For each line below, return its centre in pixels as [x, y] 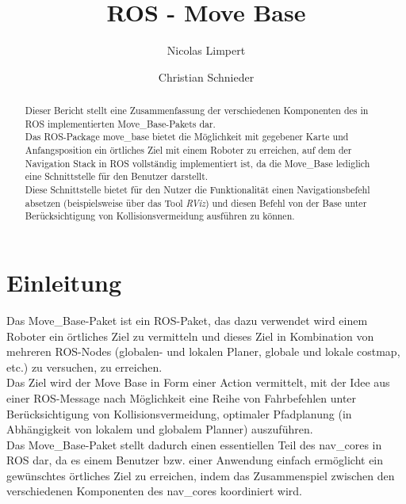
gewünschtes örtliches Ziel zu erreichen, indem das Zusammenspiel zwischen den [201, 475]
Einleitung [64, 283]
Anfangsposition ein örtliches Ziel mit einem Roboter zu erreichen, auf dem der [188, 150]
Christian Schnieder [206, 76]
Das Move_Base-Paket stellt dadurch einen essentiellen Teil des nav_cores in [194, 444]
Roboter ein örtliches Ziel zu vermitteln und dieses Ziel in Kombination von [190, 336]
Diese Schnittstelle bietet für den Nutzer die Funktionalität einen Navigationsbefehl [197, 190]
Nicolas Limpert [206, 50]
